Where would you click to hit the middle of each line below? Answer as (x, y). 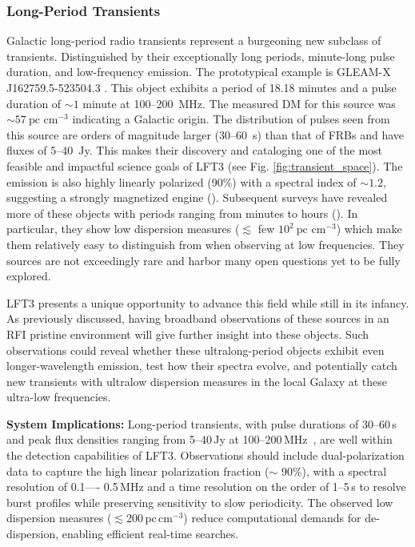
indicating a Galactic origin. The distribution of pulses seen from (231, 119)
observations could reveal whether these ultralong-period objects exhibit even (196, 350)
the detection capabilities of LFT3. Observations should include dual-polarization (206, 455)
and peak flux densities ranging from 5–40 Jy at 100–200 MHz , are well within (200, 439)
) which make (369, 229)
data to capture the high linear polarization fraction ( (138, 471)
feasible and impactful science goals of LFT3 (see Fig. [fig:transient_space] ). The (205, 165)
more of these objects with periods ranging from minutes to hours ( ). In (182, 213)
